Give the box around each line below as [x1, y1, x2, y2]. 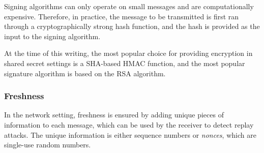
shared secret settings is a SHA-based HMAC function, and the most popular [4, 57, 245, 68]
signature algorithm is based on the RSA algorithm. [4, 68, 166, 78]
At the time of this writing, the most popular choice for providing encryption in [4, 48, 253, 58]
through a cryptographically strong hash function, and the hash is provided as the [4, 21, 260, 32]
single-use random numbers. [4, 139, 91, 150]
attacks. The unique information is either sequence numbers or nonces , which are [4, 129, 256, 140]
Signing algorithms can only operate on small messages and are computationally [4, 1, 254, 11]
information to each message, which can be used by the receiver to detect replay [4, 119, 254, 130]
